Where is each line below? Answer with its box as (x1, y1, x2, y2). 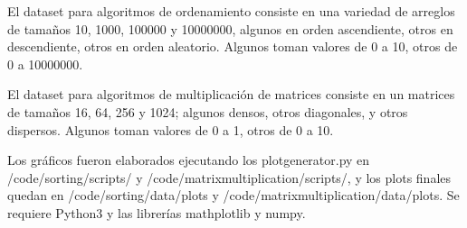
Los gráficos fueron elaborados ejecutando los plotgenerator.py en (7, 150, 370, 169)
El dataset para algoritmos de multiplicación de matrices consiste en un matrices (7, 85, 455, 104)
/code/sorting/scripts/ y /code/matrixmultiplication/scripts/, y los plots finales (7, 168, 452, 187)
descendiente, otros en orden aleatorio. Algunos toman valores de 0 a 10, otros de (7, 37, 458, 56)
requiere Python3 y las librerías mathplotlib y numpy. (7, 203, 306, 222)
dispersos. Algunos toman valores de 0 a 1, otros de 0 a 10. (7, 120, 334, 139)
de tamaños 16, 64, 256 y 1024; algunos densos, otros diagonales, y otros (7, 102, 408, 121)
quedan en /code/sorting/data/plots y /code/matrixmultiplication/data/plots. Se (7, 186, 460, 205)
